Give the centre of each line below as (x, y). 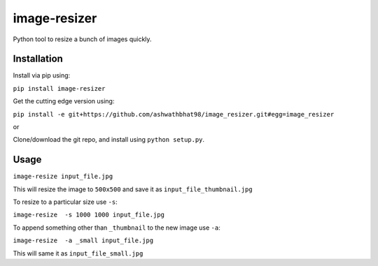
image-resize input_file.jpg (63, 177)
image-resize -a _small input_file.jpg (83, 241)
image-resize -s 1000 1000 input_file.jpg (89, 215)
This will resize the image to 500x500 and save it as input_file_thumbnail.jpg (133, 189)
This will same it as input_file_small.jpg (78, 253)
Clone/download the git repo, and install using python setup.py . (109, 140)
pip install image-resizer (59, 88)
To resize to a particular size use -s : (65, 202)
